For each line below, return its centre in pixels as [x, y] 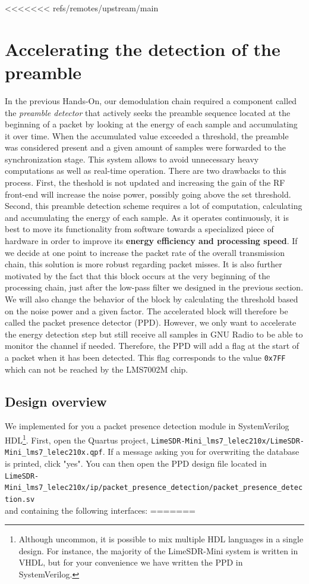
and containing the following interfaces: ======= [100, 510]
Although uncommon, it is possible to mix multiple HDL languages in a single [161, 539]
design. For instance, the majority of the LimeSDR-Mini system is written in [158, 550]
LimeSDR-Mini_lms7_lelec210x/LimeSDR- [228, 441]
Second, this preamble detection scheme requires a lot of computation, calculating [154, 206]
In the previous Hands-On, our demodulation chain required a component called [151, 100]
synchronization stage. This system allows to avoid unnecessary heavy [132, 159]
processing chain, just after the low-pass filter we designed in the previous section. [154, 287]
